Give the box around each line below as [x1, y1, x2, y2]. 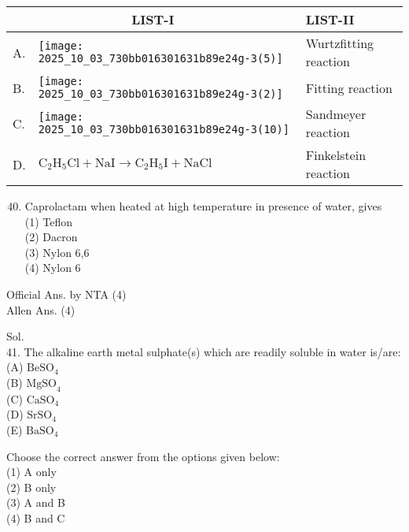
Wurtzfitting [305, 34, 374, 52]
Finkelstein [305, 146, 367, 164]
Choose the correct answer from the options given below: [6, 448, 280, 464]
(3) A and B [6, 494, 65, 511]
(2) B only [6, 478, 57, 495]
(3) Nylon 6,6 [24, 244, 90, 260]
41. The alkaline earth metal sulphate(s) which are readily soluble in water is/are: [6, 343, 401, 359]
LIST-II [305, 10, 355, 28]
